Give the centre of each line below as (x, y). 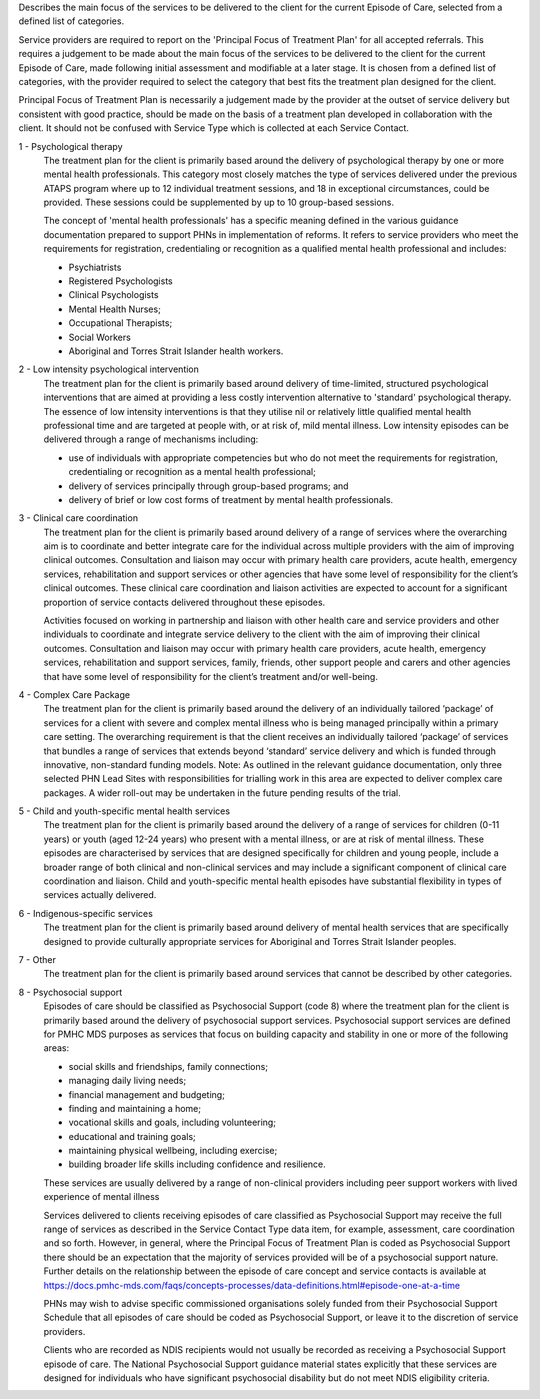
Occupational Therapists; (120, 323)
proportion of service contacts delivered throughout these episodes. (184, 602)
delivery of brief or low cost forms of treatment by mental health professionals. (231, 499)
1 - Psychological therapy (71, 146)
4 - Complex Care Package (74, 694)
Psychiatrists (95, 267)
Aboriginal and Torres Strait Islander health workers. (176, 351)
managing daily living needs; (127, 1081)
